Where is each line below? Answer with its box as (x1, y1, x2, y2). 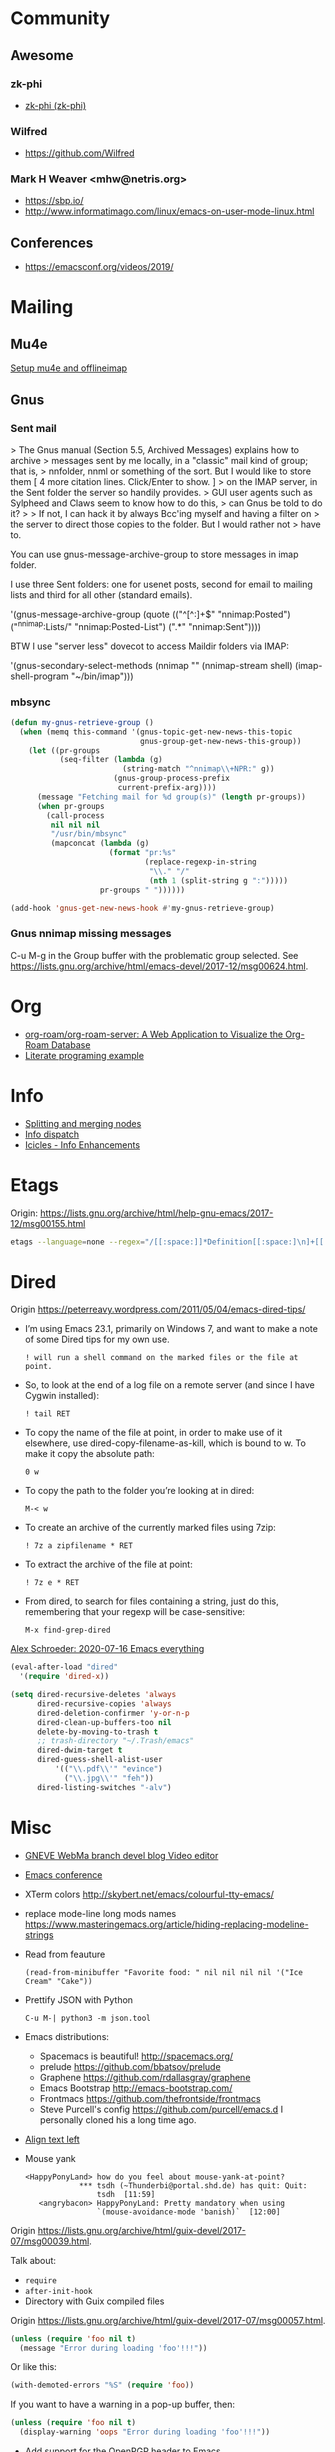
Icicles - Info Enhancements (24, 1138, 141, 1151)
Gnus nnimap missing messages (10, 927, 172, 941)
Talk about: (10, 2254, 57, 2266)
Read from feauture (24, 1948, 106, 1960)
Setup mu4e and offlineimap (10, 362, 128, 374)
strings (24, 1928, 54, 1941)
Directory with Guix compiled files (24, 2295, 165, 2307)
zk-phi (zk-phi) (24, 99, 87, 111)
